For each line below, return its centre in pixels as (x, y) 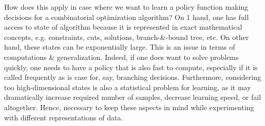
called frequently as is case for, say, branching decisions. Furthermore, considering (132, 77)
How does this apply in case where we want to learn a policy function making (126, 7)
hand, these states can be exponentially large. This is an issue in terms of (120, 47)
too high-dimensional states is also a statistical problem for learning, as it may (128, 87)
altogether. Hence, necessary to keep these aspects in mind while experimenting (129, 107)
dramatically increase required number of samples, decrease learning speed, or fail (133, 97)
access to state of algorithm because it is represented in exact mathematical (123, 27)
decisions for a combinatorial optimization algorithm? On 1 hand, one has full (127, 17)
